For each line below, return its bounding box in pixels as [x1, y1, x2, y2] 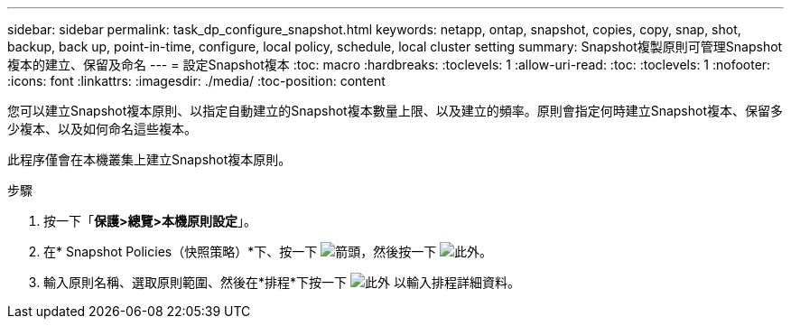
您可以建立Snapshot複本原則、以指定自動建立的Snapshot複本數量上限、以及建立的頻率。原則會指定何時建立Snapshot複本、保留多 [7, 103, 783, 118]
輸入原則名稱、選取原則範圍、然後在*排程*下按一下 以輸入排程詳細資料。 [43, 275, 520, 290]
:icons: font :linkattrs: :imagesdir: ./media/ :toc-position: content [7, 73, 386, 88]
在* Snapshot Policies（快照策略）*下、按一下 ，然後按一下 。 [43, 244, 493, 259]
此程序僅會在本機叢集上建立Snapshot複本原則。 [7, 152, 292, 167]
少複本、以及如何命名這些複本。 [7, 121, 197, 136]
